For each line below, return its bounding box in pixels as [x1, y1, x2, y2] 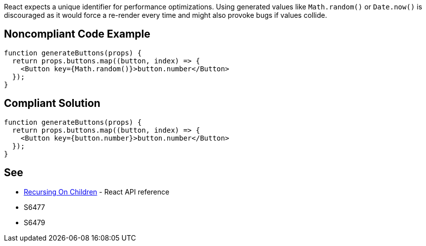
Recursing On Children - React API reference [24, 187, 170, 196]
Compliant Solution [4, 97, 100, 110]
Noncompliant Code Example [4, 28, 150, 41]
